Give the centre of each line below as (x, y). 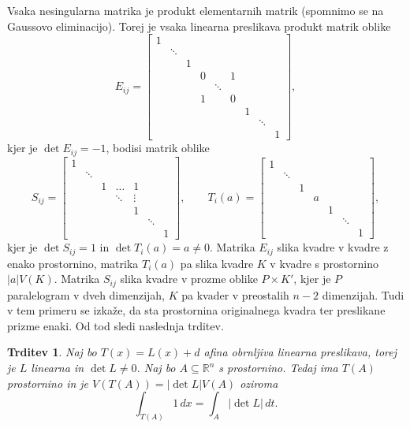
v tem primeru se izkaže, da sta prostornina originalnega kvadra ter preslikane (196, 310)
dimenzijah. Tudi (363, 294)
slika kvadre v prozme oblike (189, 279)
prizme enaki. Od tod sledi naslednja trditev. (116, 325)
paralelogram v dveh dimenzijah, (86, 294)
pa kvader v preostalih (235, 294)
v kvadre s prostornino (324, 263)
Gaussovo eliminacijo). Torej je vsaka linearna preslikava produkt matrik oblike (199, 26)
